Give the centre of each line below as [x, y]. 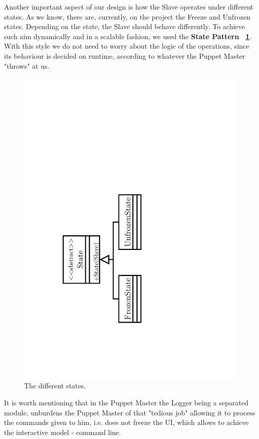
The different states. [55, 386]
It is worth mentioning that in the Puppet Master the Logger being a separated [126, 403]
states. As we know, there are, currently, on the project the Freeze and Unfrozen [127, 16]
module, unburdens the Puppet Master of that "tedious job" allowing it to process [130, 412]
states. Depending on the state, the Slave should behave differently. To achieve [124, 26]
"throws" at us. [27, 65]
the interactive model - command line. [63, 432]
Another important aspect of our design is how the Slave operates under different [129, 7]
